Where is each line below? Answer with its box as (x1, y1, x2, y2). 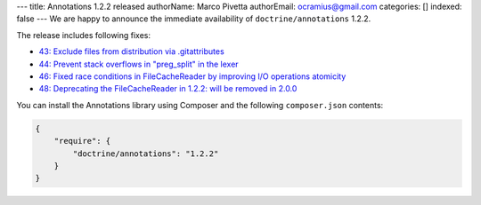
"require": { (53, 136, 111, 146)
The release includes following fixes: (16, 29, 151, 40)
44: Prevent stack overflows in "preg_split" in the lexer (38, 59, 240, 69)
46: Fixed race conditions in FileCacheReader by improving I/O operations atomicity (38, 71, 346, 82)
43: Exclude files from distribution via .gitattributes (38, 46, 224, 57)
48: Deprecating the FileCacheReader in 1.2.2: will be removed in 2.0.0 (38, 83, 298, 94)
